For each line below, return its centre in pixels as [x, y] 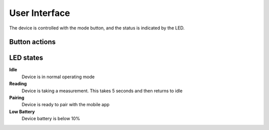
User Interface [40, 13]
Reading [18, 84]
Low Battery [22, 112]
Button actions [32, 42]
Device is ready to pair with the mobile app [66, 105]
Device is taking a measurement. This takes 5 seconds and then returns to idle [102, 91]
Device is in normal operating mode [58, 77]
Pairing [17, 98]
